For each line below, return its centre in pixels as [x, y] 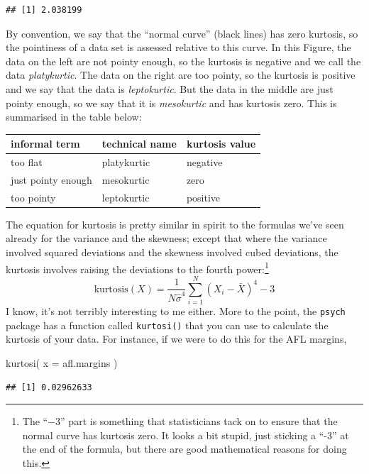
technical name [139, 144]
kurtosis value [221, 144]
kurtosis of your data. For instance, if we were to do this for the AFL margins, [176, 339]
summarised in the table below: [74, 117]
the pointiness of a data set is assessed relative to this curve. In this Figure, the [178, 47]
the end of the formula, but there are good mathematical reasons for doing [184, 449]
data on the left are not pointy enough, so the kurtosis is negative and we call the [183, 61]
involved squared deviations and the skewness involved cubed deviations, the [172, 252]
